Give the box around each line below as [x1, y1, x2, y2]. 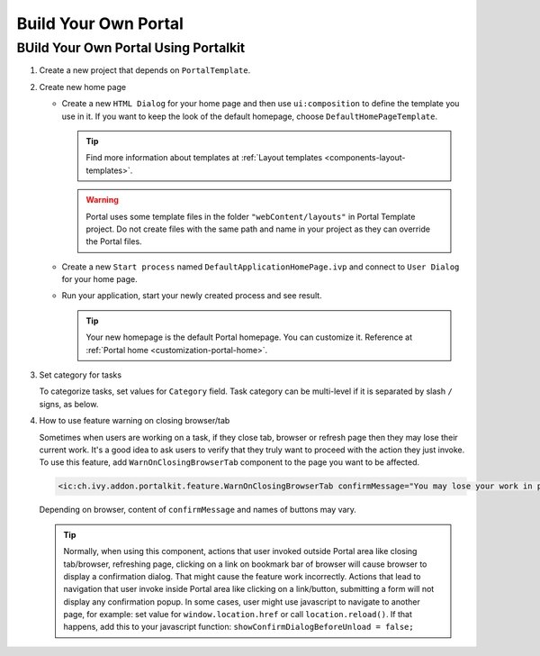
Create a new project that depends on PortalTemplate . [39, 65, 251, 76]
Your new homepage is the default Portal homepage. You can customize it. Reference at [85, 332, 413, 342]
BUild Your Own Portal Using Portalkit [16, 40, 246, 56]
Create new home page [39, 81, 126, 92]
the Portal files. [85, 236, 143, 247]
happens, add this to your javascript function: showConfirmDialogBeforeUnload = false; [63, 622, 414, 633]
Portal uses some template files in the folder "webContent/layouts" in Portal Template [85, 211, 416, 222]
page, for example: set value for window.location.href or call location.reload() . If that [63, 609, 413, 620]
